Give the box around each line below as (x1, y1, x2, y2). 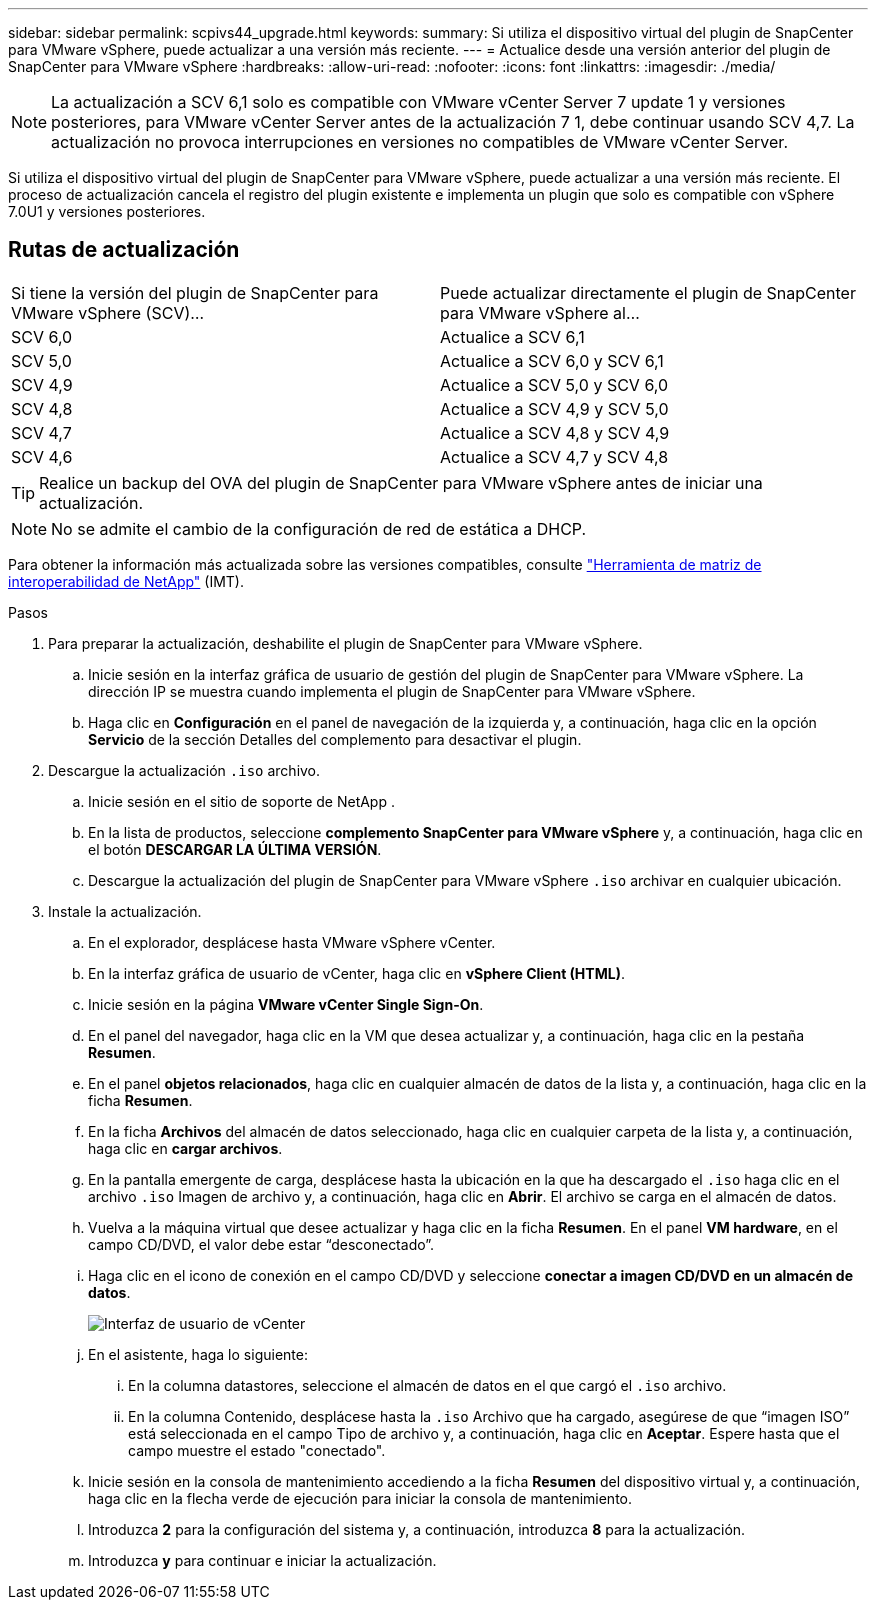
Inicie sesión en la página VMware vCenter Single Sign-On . (88, 995, 484, 1013)
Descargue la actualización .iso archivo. (48, 761, 321, 779)
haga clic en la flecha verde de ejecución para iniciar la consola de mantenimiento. (88, 1489, 633, 1507)
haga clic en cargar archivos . (88, 1139, 283, 1157)
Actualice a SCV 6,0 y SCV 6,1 (440, 350, 664, 371)
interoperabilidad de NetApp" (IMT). (8, 572, 244, 590)
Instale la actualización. (48, 902, 202, 920)
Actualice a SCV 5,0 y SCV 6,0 (440, 374, 669, 395)
